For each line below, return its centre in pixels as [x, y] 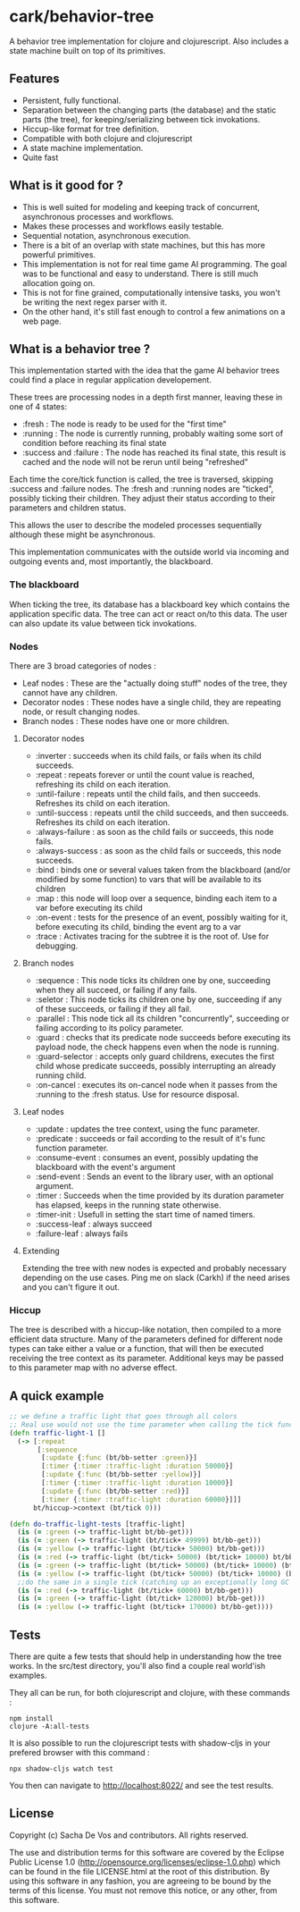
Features [34, 79]
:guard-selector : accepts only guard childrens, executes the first [155, 1056]
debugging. [57, 946]
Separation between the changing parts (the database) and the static [149, 110]
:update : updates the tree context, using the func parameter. [148, 1129]
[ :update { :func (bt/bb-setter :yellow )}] [121, 1475]
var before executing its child [89, 907]
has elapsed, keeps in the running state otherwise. [128, 1205]
